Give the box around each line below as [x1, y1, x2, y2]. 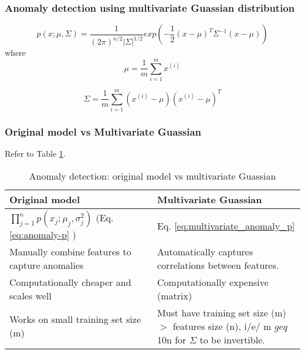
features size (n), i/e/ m [172, 319, 272, 333]
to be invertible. [199, 332, 265, 346]
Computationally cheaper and [9, 275, 131, 289]
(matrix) [157, 288, 192, 302]
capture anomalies [9, 258, 84, 272]
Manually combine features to [9, 244, 131, 258]
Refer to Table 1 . [5, 147, 66, 160]
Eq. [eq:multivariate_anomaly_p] [157, 218, 295, 232]
